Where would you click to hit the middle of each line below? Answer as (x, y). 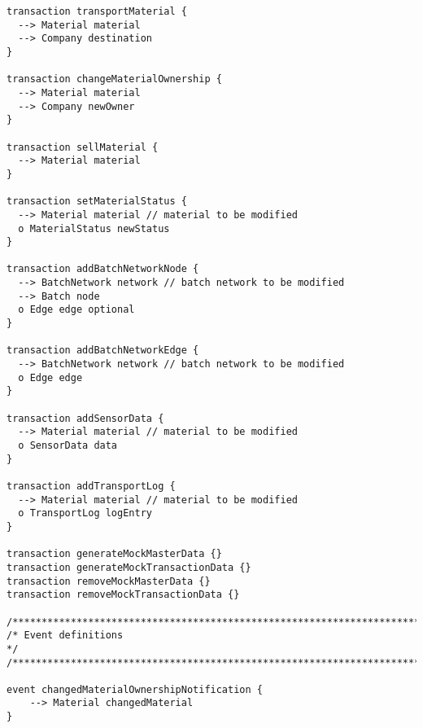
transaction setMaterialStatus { (97, 202)
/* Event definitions (65, 636)
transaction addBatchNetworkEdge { (103, 351)
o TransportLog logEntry (85, 513)
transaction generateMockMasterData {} (114, 554)
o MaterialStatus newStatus (94, 228)
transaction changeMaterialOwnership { (114, 79)
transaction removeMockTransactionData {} (123, 595)
